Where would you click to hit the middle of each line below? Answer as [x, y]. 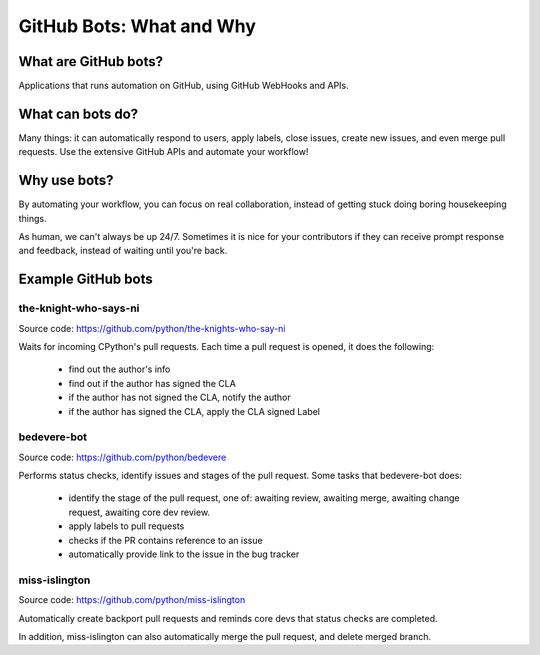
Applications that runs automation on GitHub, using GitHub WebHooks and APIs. [183, 86]
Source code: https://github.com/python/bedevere [122, 457]
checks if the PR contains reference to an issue [166, 540]
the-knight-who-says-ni [79, 308]
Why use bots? [66, 180]
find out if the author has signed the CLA [152, 383]
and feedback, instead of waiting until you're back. [123, 251]
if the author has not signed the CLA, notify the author [180, 397]
